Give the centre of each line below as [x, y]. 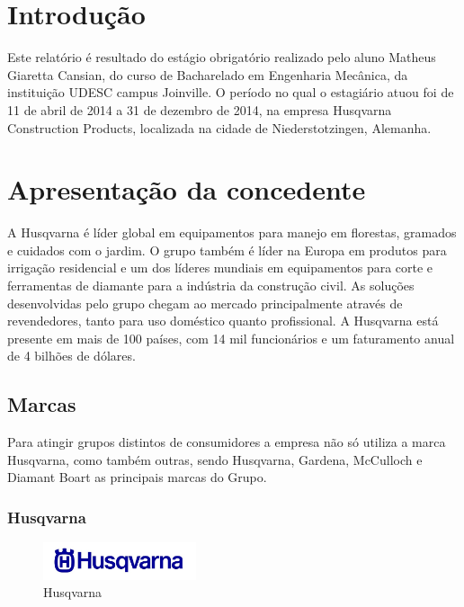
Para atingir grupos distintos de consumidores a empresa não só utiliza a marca [227, 442]
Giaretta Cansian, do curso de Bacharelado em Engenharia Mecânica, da [208, 74]
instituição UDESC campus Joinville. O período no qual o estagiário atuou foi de [231, 92]
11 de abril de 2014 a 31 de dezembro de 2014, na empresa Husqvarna [200, 109]
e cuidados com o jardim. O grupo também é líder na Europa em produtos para [227, 250]
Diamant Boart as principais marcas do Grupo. [137, 477]
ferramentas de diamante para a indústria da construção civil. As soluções [211, 285]
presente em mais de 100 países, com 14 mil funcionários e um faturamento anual [231, 338]
